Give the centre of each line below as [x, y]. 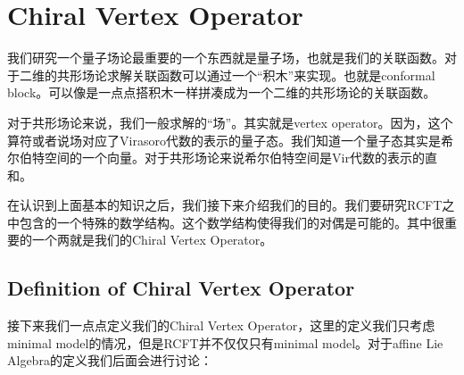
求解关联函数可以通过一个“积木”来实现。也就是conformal [271, 75]
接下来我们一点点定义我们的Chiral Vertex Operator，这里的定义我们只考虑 [221, 325]
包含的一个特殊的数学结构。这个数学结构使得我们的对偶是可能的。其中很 [232, 222]
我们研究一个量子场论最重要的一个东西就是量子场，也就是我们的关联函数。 [226, 58]
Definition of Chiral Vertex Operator [181, 288]
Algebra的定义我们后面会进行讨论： [110, 360]
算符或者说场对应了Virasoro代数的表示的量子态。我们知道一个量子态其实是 [224, 140]
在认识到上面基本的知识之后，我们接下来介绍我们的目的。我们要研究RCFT [225, 205]
